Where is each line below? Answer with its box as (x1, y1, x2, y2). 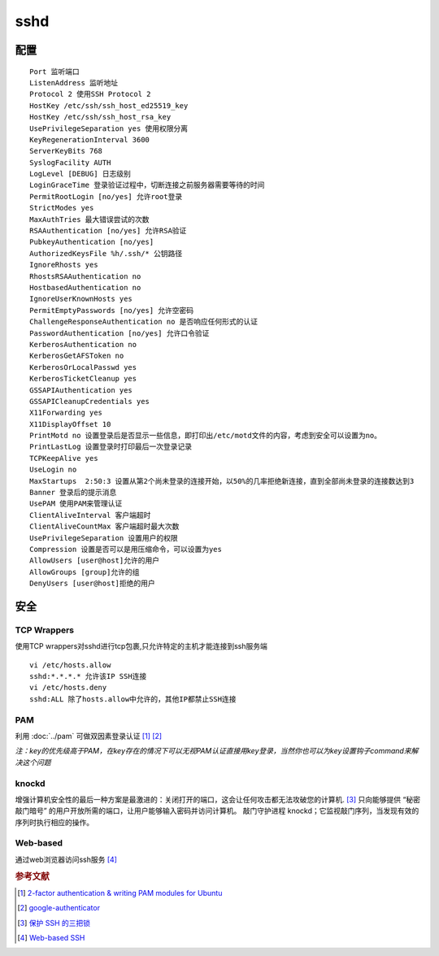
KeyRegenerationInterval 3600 (29, 135, 150, 144)
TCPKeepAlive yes (29, 454, 98, 463)
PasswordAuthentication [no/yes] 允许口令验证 (29, 328, 210, 337)
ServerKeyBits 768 (29, 146, 103, 156)
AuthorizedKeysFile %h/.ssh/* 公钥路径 (29, 249, 183, 258)
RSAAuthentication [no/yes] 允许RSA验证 (29, 226, 187, 236)
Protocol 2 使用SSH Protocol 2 (29, 89, 151, 99)
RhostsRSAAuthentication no (29, 272, 141, 280)
